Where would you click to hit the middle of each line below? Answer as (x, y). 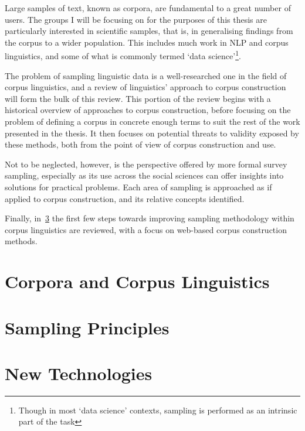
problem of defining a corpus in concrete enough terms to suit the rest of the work (152, 121)
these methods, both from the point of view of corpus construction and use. (140, 144)
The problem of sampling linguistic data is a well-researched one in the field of (146, 75)
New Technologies (79, 373)
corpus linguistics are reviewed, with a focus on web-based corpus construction (146, 229)
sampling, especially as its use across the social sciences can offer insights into (144, 175)
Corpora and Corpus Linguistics (137, 281)
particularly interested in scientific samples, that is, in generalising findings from (149, 31)
